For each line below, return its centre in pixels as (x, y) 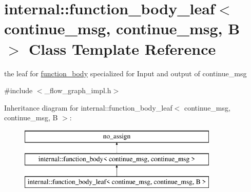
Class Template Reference (122, 48)
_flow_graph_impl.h (78, 90)
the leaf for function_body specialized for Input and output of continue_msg (125, 73)
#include (18, 90)
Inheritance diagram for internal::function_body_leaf (88, 107)
